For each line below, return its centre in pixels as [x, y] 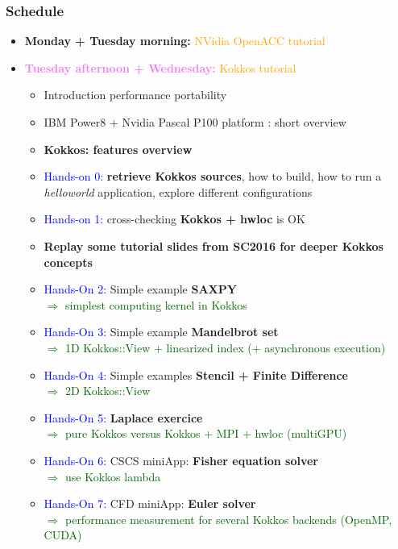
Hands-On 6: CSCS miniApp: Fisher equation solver [181, 460]
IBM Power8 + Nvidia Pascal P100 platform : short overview [195, 122]
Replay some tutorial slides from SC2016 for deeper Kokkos [214, 245]
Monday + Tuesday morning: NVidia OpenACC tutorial [175, 41]
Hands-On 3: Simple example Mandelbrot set [161, 332]
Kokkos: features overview [118, 149]
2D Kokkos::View [108, 391]
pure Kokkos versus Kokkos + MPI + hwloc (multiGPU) [206, 433]
